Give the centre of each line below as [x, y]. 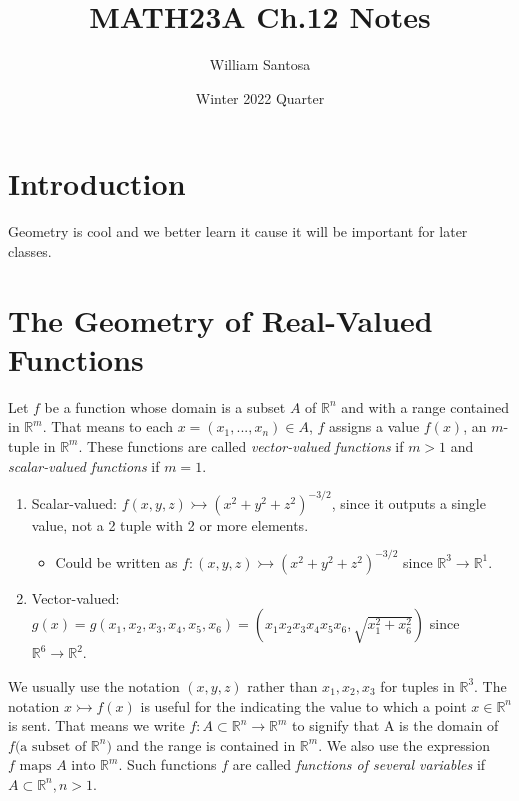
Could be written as [116, 561]
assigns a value [374, 426]
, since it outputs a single [408, 502]
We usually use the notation [94, 685]
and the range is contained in [206, 744]
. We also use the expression [404, 744]
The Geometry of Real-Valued [220, 319]
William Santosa [260, 64]
